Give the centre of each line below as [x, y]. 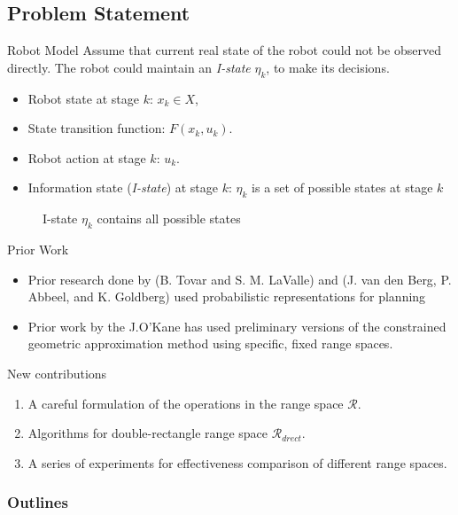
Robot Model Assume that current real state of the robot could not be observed [224, 50]
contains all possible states [169, 218]
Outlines [38, 502]
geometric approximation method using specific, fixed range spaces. [210, 343]
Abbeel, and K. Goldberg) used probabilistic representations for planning [227, 297]
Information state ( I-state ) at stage [123, 187]
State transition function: [97, 128]
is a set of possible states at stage [342, 187]
